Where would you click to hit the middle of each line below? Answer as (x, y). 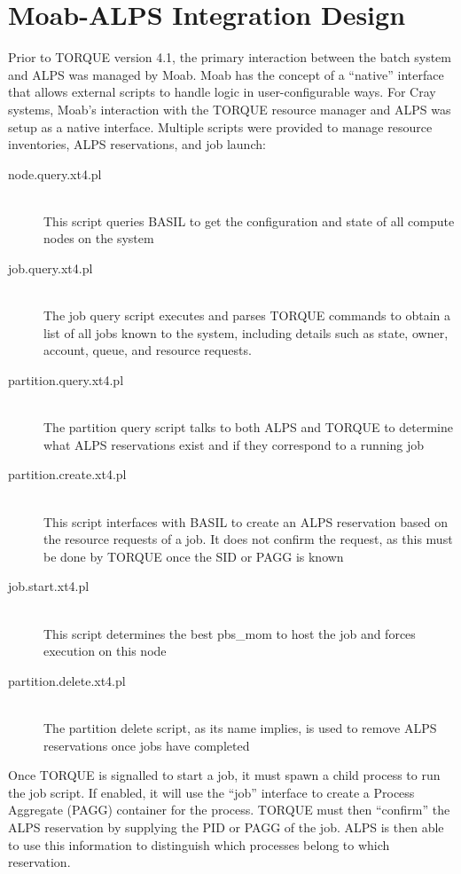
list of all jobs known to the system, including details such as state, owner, (246, 332)
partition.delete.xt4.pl (67, 680)
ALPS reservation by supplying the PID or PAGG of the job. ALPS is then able (226, 827)
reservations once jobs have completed (147, 745)
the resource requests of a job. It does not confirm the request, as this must (248, 539)
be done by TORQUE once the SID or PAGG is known (194, 556)
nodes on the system (99, 238)
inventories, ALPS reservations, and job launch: (137, 144)
